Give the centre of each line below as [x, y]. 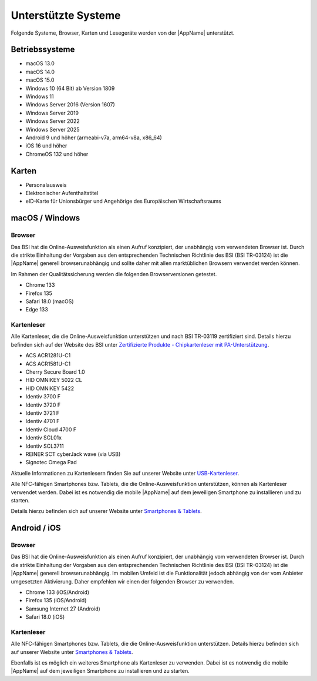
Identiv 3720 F [43, 405]
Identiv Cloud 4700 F [51, 430]
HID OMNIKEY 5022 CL [54, 380]
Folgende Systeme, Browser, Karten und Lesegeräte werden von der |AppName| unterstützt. [123, 33]
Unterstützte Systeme [66, 15]
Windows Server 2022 [53, 121]
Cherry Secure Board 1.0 [55, 372]
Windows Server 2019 [52, 113]
